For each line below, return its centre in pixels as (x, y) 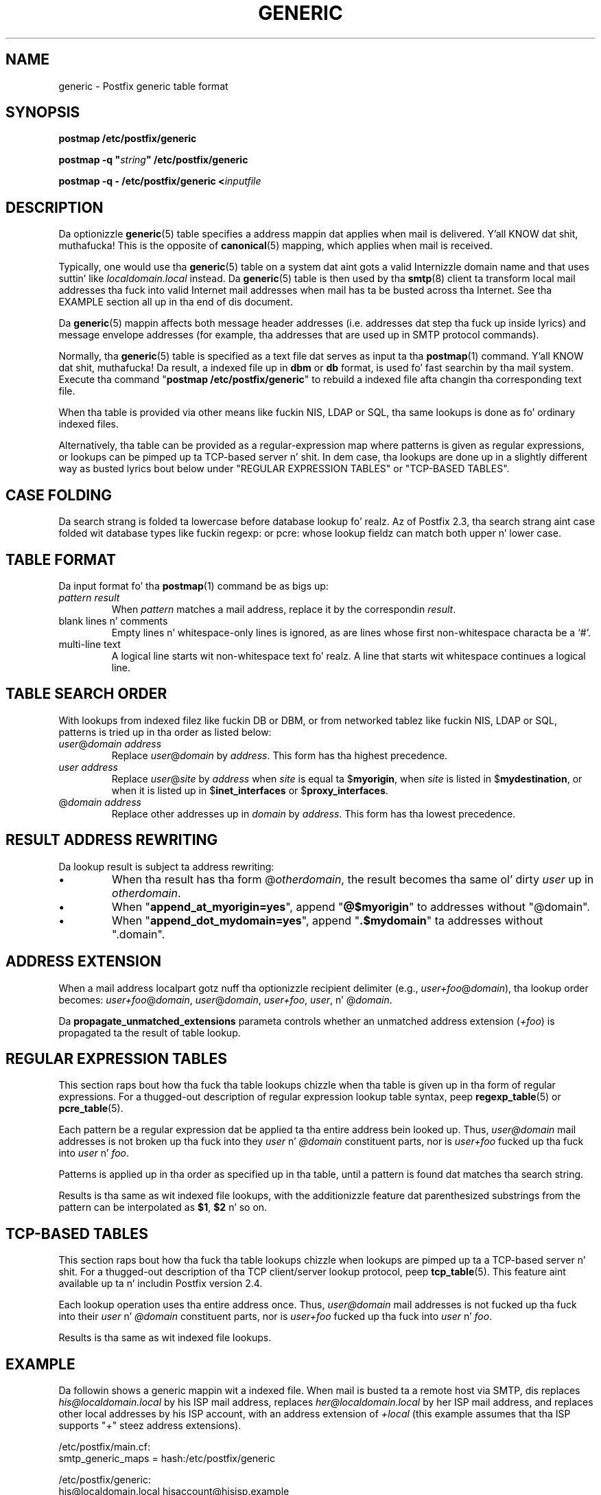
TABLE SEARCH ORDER (86, 694)
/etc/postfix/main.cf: (104, 1447)
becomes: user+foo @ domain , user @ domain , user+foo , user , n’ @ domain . (225, 999)
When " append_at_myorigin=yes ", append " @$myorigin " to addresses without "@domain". (351, 906)
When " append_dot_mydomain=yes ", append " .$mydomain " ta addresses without (328, 920)
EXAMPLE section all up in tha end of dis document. (176, 302)
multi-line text (90, 644)
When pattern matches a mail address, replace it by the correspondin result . (284, 609)
